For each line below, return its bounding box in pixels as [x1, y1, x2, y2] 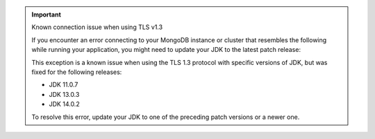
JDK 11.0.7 [49, 80, 78, 89]
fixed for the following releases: [31, 68, 122, 76]
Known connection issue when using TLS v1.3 [31, 23, 163, 31]
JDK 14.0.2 [49, 100, 80, 109]
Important [31, 10, 62, 19]
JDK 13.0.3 [49, 90, 80, 98]
